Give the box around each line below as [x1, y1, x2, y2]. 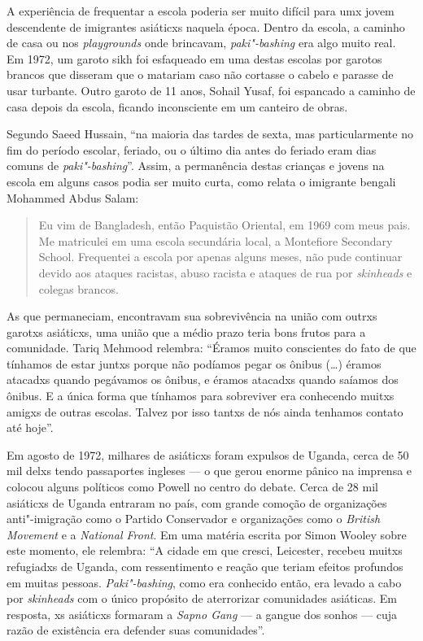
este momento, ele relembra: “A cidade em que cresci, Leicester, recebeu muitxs [7, 542, 403, 559]
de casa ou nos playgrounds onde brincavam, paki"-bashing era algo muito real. [7, 34, 396, 51]
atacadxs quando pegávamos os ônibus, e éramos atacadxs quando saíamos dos [7, 371, 399, 388]
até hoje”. [7, 419, 54, 436]
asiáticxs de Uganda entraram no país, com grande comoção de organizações [7, 494, 387, 511]
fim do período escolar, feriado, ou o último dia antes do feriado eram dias [7, 141, 377, 158]
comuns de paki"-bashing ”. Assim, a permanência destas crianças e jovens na [7, 157, 385, 174]
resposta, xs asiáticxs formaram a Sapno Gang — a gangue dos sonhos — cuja [7, 605, 398, 622]
